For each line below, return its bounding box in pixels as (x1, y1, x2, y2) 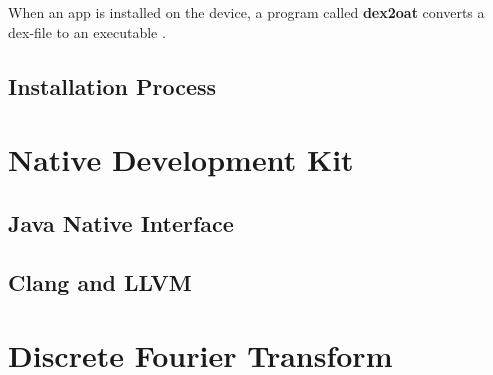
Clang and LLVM (8, 266, 192, 297)
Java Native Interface (8, 207, 234, 238)
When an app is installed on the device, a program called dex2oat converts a (8, 2, 485, 22)
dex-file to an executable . (8, 21, 166, 42)
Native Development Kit (8, 139, 354, 180)
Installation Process (8, 70, 217, 101)
